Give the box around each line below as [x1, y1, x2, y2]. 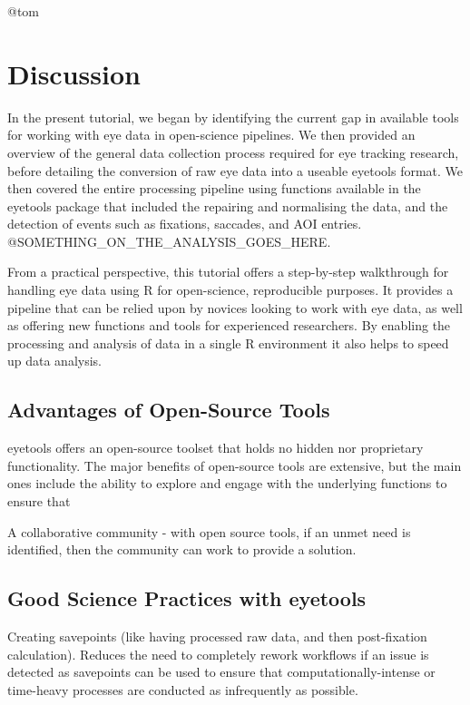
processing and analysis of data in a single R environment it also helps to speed [7, 333, 449, 352]
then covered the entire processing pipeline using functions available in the [7, 179, 421, 198]
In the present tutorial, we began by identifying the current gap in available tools [7, 107, 459, 126]
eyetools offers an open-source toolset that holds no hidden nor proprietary [7, 438, 424, 457]
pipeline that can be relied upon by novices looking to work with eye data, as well [7, 298, 463, 317]
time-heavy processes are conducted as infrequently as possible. [7, 680, 358, 699]
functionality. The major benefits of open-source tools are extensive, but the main [7, 455, 462, 475]
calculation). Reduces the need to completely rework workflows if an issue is [7, 644, 429, 663]
